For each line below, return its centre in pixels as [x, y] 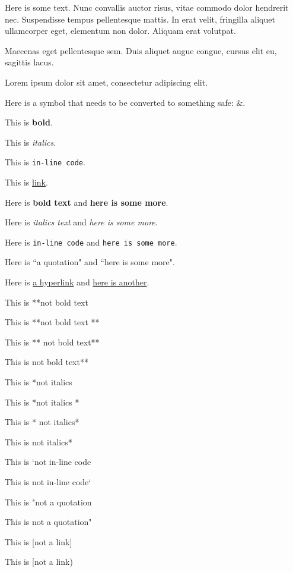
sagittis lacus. [29, 62]
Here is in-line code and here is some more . [91, 242]
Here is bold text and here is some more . [87, 202]
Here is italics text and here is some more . [81, 222]
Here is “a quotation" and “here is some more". [90, 262]
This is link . [26, 182]
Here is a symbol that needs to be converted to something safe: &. [125, 102]
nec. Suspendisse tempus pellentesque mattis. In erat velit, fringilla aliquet [140, 19]
